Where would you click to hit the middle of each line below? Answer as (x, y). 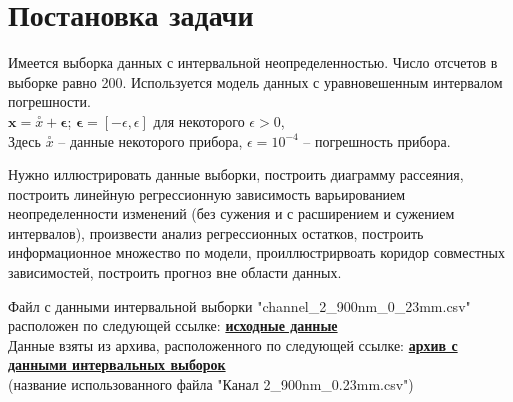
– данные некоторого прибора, (150, 140)
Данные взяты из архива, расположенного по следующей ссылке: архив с (233, 344)
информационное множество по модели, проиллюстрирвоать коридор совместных (256, 252)
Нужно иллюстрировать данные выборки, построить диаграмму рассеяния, (236, 174)
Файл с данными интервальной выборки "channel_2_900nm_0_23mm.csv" (239, 305)
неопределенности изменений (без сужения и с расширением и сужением (231, 213)
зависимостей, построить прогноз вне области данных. (175, 272)
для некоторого (199, 120)
